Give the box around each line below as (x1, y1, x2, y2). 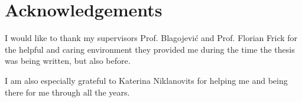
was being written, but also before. (5, 55, 131, 67)
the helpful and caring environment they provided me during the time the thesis (5, 43, 295, 55)
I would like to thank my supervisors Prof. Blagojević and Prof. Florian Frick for (5, 32, 298, 44)
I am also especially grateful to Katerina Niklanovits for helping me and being (5, 74, 288, 86)
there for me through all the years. (5, 86, 130, 98)
